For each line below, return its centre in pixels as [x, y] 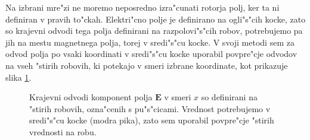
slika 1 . [18, 77]
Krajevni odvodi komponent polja [91, 97]
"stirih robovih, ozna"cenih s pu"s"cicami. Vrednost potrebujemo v [150, 108]
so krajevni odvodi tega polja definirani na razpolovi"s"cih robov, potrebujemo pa [154, 31]
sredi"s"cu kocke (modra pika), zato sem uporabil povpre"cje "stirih [152, 120]
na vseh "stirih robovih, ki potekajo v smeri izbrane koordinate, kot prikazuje [147, 65]
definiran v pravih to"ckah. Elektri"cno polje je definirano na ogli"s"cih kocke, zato [156, 19]
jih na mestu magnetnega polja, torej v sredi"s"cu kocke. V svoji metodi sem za [150, 42]
